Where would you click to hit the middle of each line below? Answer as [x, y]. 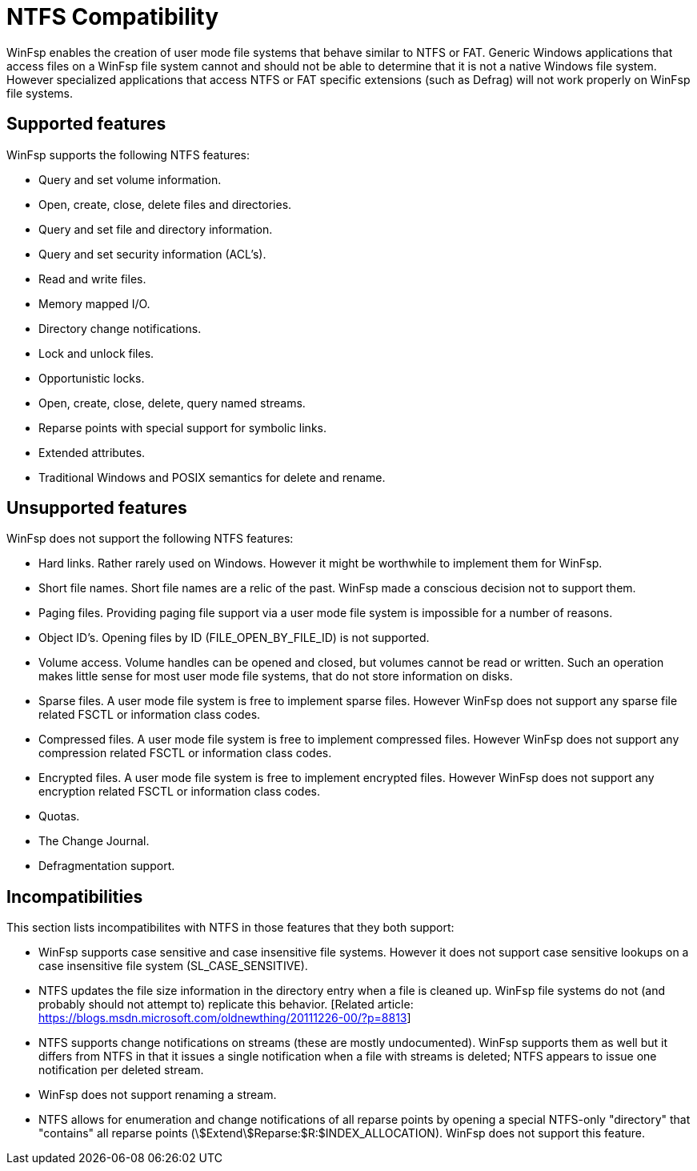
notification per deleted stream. [121, 1070]
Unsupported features [97, 508]
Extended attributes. [92, 452]
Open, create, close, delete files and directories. [165, 204]
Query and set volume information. [130, 179]
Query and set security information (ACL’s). [152, 254]
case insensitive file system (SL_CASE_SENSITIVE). [173, 966]
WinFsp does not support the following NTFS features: [150, 539]
